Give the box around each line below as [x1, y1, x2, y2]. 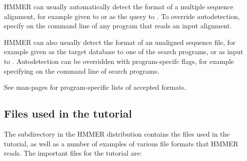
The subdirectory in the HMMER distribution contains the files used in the [4, 128, 230, 139]
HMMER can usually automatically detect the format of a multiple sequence [4, 1, 233, 11]
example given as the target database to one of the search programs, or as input [4, 46, 244, 57]
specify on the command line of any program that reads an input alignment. [4, 20, 232, 31]
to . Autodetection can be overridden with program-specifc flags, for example [4, 56, 234, 66]
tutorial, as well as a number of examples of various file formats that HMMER [4, 138, 239, 148]
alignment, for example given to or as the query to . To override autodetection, [4, 11, 240, 21]
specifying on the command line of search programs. [4, 65, 160, 76]
